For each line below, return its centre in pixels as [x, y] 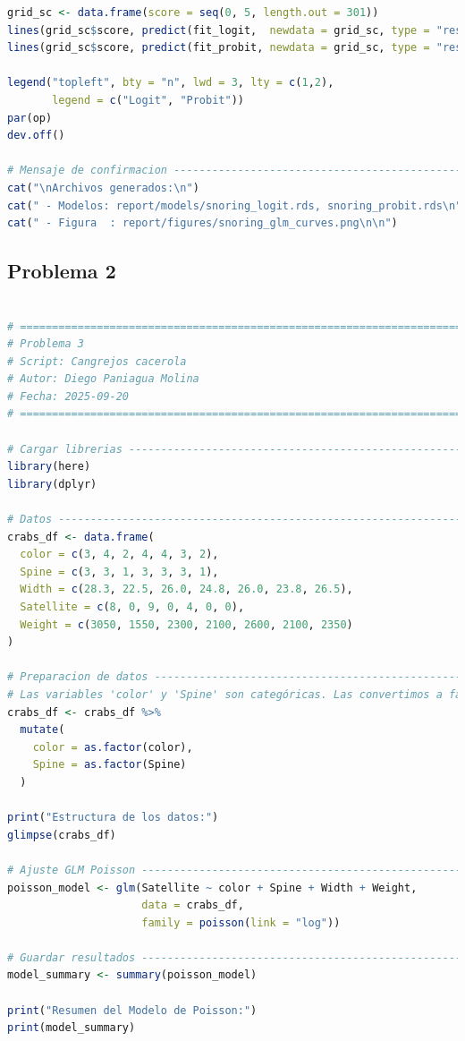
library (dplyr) [52, 484]
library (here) [49, 467]
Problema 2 [62, 271]
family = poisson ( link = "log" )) [241, 922]
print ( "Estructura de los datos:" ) [113, 818]
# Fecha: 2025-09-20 [68, 396]
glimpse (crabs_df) [62, 835]
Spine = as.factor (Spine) [110, 765]
